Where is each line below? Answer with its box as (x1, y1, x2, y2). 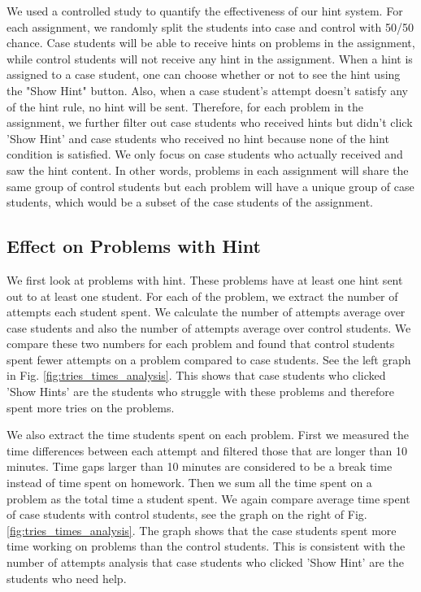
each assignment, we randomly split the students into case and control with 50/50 (7, 18, 414, 35)
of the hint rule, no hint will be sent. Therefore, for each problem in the (7, 98, 363, 115)
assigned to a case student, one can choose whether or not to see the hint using (7, 66, 401, 83)
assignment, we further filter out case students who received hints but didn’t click (7, 114, 413, 131)
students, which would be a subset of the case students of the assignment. (7, 194, 373, 211)
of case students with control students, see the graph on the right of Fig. (7, 506, 367, 523)
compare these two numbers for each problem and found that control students (7, 335, 395, 352)
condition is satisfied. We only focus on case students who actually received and (7, 146, 403, 163)
